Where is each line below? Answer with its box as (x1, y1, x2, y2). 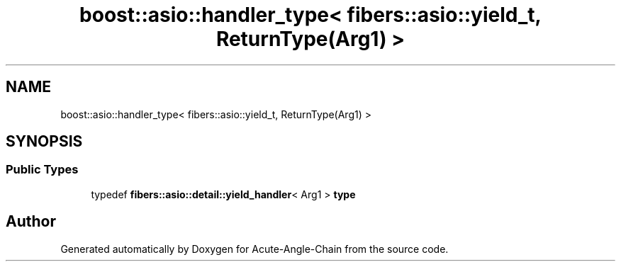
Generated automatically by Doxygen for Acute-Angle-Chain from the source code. (60, 242, 449, 255)
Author (6, 212, 56, 231)
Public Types (6, 162, 79, 177)
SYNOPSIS (6, 132, 83, 151)
